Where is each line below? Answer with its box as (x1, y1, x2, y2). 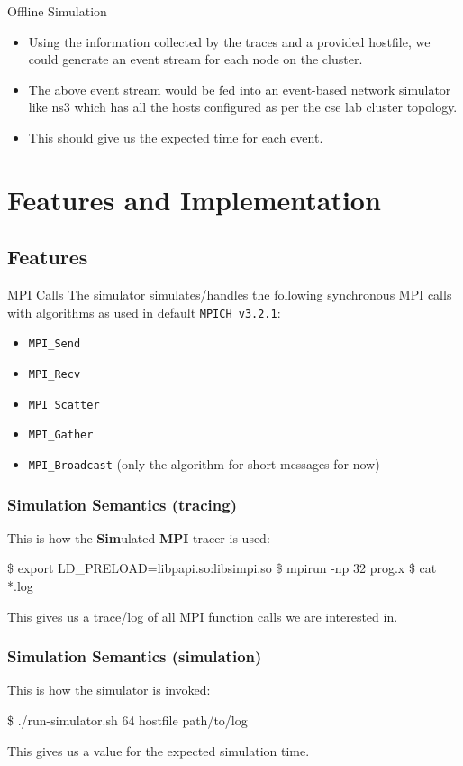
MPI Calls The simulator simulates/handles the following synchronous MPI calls (7, 285, 452, 304)
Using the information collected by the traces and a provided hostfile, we (28, 32, 431, 51)
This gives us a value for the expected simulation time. (7, 741, 310, 760)
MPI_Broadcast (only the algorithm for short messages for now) (28, 455, 380, 474)
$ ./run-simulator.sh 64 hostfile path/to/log (7, 711, 248, 730)
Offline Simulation (7, 2, 107, 20)
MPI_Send (28, 337, 81, 351)
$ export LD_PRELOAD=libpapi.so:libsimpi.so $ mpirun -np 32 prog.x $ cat (7, 558, 437, 577)
